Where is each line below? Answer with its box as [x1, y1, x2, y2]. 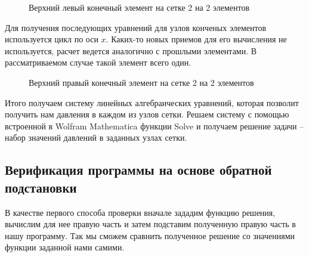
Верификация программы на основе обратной [5, 160, 272, 179]
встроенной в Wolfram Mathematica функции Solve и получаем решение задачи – [5, 119, 304, 132]
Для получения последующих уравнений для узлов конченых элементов [5, 21, 266, 33]
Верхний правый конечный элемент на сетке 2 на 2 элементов [29, 76, 254, 88]
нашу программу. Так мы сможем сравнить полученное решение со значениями [5, 229, 295, 241]
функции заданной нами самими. [5, 241, 125, 253]
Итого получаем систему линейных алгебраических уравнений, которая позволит [5, 96, 299, 109]
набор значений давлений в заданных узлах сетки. [5, 131, 187, 144]
